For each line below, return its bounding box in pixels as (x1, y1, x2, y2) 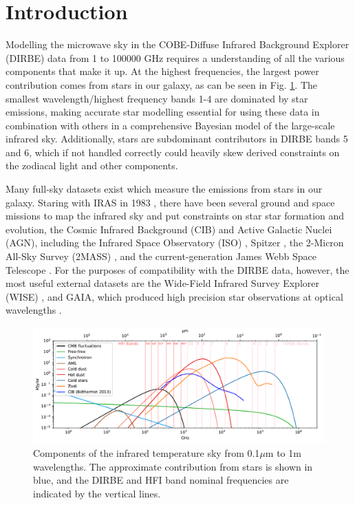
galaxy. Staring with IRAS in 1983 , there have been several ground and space (6, 195, 335, 209)
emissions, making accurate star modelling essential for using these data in (6, 105, 320, 119)
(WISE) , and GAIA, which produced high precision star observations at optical (6, 289, 343, 303)
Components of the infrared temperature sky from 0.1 (33, 445, 260, 460)
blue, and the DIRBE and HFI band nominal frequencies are (33, 473, 289, 487)
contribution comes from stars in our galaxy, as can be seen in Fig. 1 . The (6, 77, 318, 92)
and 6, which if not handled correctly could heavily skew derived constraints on (6, 144, 340, 159)
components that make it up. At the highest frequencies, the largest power (6, 64, 319, 78)
